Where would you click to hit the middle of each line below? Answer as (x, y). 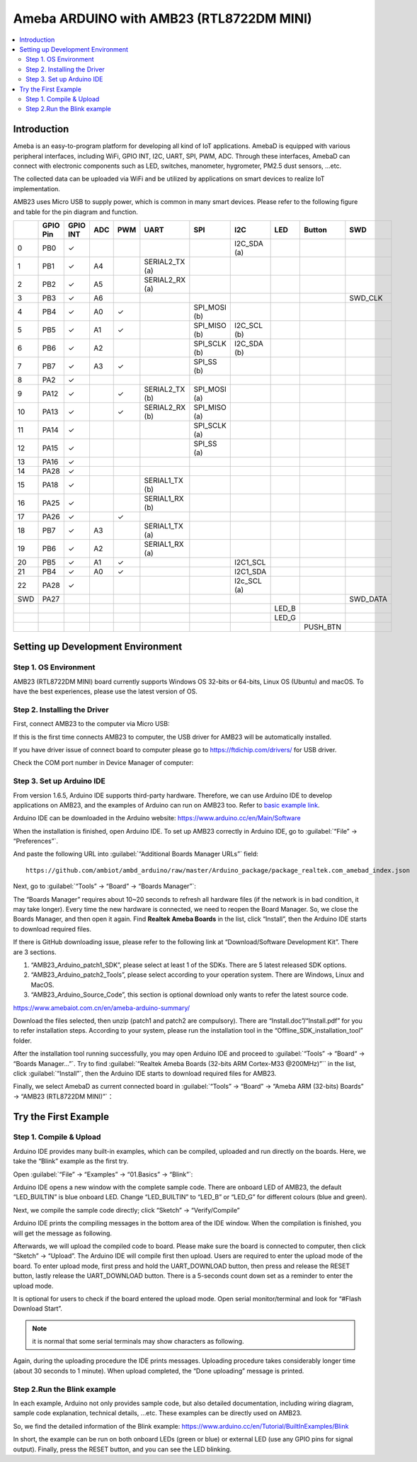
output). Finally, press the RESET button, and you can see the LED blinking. (122, 1449)
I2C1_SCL (250, 562)
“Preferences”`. (35, 841)
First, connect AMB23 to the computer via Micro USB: (91, 724)
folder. (22, 1041)
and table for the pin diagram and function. (75, 212)
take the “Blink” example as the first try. (71, 1161)
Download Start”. (38, 1309)
